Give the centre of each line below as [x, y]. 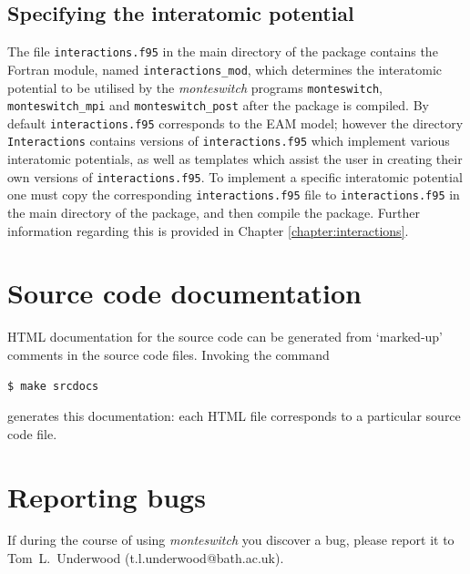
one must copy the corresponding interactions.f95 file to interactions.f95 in [234, 195]
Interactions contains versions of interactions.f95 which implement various [229, 141]
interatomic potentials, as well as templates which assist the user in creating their [235, 159]
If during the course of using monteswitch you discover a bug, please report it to [231, 540]
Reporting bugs [107, 496]
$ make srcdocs [53, 386]
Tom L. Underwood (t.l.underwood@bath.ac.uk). [146, 558]
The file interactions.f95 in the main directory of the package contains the [223, 51]
